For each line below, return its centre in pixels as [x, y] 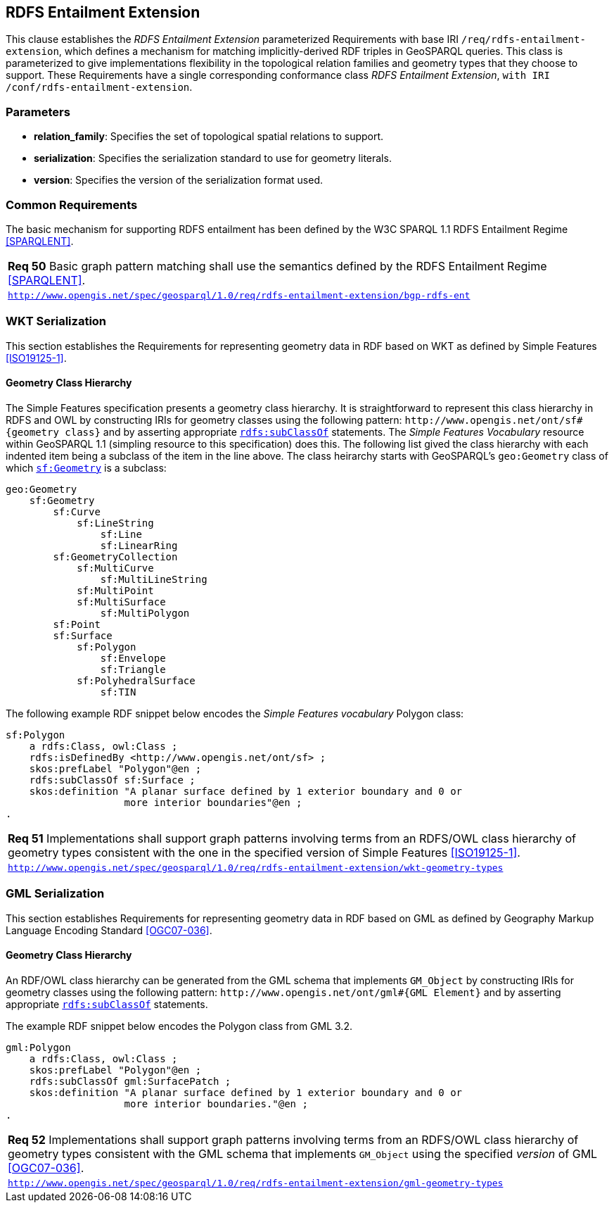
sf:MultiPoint [115, 590]
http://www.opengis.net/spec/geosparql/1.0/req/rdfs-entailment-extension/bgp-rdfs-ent [239, 295]
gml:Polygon [38, 1047]
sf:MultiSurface [121, 602]
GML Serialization [55, 894]
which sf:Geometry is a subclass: [86, 467]
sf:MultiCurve [115, 568]
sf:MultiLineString [154, 579]
